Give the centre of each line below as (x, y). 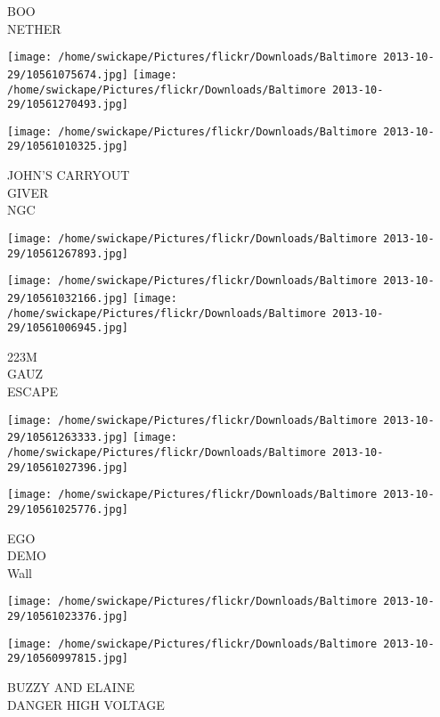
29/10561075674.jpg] (68, 74)
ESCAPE (33, 391)
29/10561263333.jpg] (68, 438)
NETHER (34, 28)
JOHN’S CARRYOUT (69, 175)
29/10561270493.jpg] (68, 105)
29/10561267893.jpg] (68, 253)
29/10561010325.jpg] (68, 147)
